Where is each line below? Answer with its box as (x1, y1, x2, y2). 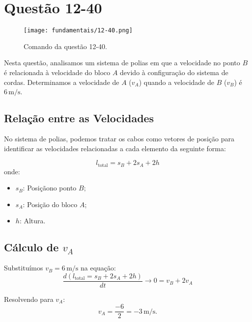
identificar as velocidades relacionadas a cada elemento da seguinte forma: (4, 143, 226, 153)
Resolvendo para (4, 294, 54, 304)
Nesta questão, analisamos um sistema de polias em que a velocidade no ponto (4, 57, 240, 68)
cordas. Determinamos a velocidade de (4, 77, 119, 87)
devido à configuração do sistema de (120, 67, 228, 77)
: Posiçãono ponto (23, 183, 77, 193)
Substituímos (4, 263, 43, 273)
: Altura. (19, 215, 46, 226)
